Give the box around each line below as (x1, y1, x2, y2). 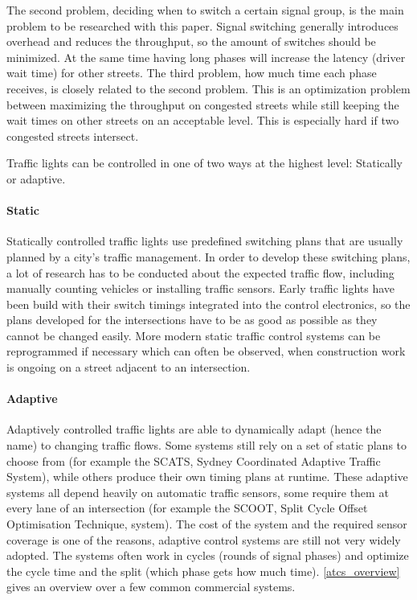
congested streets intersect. (6, 127, 139, 144)
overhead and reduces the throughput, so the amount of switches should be (6, 33, 376, 50)
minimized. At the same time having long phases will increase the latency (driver (6, 48, 406, 65)
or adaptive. (6, 170, 66, 187)
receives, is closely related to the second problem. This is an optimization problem (6, 80, 411, 97)
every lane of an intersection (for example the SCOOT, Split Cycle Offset (6, 499, 368, 516)
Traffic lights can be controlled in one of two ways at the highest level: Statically (6, 154, 403, 171)
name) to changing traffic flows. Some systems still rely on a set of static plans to (6, 437, 407, 454)
